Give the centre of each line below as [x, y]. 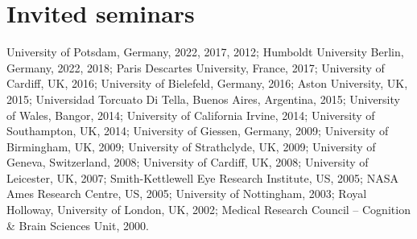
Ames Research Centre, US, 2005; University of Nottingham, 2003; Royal [187, 194]
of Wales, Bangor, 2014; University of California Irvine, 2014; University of [191, 115]
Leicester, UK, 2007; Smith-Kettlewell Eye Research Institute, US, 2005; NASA [202, 177]
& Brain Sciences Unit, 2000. [78, 225]
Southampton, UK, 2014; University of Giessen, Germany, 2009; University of [198, 131]
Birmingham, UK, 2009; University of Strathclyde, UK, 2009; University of [191, 146]
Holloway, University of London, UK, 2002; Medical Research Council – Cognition [208, 210]
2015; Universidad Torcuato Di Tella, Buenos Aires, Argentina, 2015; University [203, 99]
